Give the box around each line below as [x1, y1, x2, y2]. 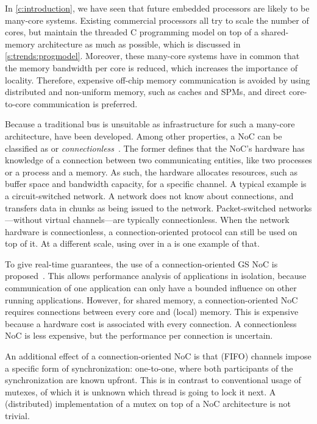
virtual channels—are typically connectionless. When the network [45, 213, 290, 226]
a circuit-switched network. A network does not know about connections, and [5, 189, 294, 202]
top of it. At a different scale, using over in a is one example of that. [5, 237, 260, 250]
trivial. [5, 409, 30, 422]
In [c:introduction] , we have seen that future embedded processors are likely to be [5, 2, 310, 14]
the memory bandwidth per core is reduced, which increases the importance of [5, 61, 297, 74]
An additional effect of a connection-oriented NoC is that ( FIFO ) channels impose [5, 350, 312, 362]
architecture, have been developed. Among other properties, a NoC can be [5, 129, 282, 142]
